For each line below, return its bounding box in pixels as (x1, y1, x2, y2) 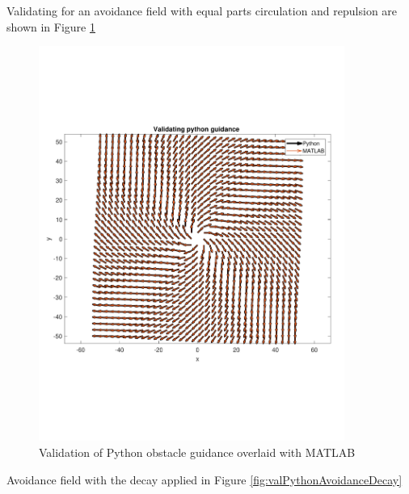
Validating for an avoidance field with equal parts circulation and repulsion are (6, 2, 398, 19)
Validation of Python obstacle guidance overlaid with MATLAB (39, 444, 356, 461)
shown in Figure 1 (6, 18, 95, 35)
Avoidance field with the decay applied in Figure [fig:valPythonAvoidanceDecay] (6, 471, 403, 488)
